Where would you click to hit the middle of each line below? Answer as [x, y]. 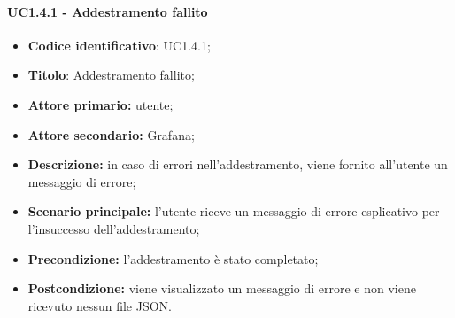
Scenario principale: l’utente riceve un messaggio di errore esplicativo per [234, 211]
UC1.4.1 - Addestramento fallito [108, 11]
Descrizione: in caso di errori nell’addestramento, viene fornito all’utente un [238, 164]
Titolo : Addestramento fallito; [111, 75]
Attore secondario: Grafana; [111, 134]
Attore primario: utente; [100, 104]
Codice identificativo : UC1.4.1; [119, 45]
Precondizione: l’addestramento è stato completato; [173, 258]
